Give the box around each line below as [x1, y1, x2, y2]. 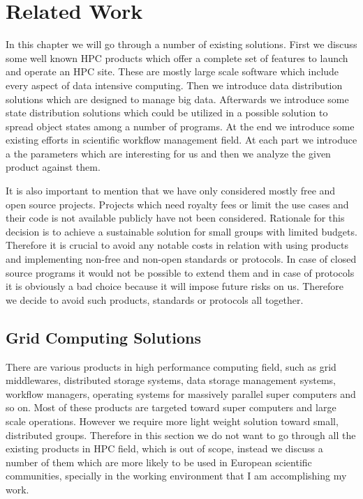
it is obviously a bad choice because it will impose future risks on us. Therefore [6, 279, 344, 293]
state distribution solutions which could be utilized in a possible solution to [6, 105, 328, 120]
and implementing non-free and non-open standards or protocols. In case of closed [6, 252, 357, 266]
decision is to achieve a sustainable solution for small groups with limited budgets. [6, 224, 357, 238]
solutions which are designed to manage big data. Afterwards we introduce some [6, 91, 349, 106]
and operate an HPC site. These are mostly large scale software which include [6, 64, 339, 79]
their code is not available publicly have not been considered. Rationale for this [6, 210, 345, 225]
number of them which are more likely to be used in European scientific [6, 454, 312, 469]
